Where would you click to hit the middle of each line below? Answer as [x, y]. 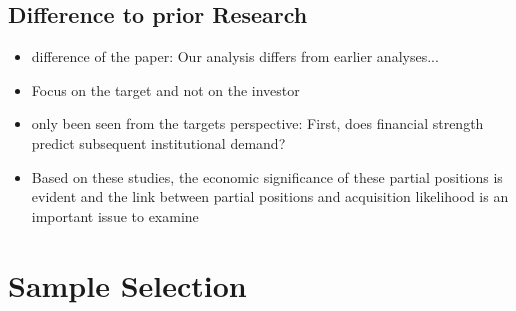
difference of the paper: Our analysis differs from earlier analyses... [235, 56]
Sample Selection [127, 284]
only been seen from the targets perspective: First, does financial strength [257, 123]
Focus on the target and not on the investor [165, 89]
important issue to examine [115, 215]
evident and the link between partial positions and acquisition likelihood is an [270, 196]
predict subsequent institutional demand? [158, 142]
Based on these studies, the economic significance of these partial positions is [267, 176]
